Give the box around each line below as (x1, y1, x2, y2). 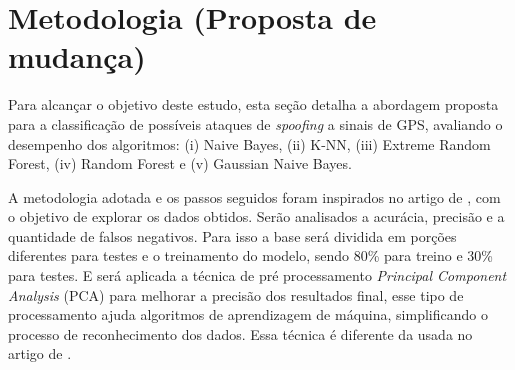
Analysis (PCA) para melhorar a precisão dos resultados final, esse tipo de (8, 284, 464, 305)
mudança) (8, 36, 146, 77)
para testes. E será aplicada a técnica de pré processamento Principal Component (8, 265, 507, 286)
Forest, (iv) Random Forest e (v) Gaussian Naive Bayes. (8, 153, 352, 174)
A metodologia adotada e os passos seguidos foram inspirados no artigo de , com (8, 186, 501, 207)
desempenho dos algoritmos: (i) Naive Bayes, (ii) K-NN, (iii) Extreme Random (8, 133, 491, 154)
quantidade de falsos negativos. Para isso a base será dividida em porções (8, 225, 457, 246)
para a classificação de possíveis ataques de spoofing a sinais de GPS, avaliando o (8, 113, 503, 134)
